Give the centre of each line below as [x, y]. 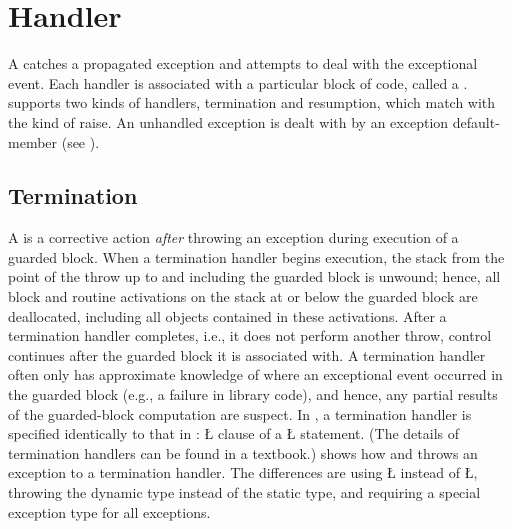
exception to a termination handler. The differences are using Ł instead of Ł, [243, 472]
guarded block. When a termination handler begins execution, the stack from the [256, 256]
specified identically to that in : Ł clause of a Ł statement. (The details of [233, 433]
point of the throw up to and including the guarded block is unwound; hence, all [254, 276]
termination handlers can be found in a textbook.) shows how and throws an [243, 452]
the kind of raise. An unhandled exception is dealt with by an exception [228, 121]
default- [476, 121]
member [33, 141]
